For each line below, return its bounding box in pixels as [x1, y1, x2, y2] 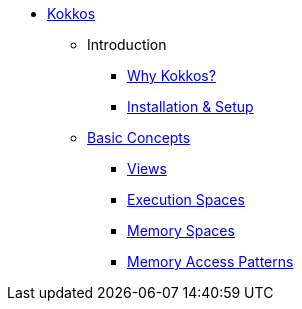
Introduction [87, 36, 167, 53]
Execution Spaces [127, 191, 245, 208]
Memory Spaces [127, 222, 235, 239]
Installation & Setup [127, 98, 254, 115]
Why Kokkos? [127, 67, 216, 84]
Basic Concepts [87, 129, 191, 146]
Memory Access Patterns [127, 253, 294, 270]
